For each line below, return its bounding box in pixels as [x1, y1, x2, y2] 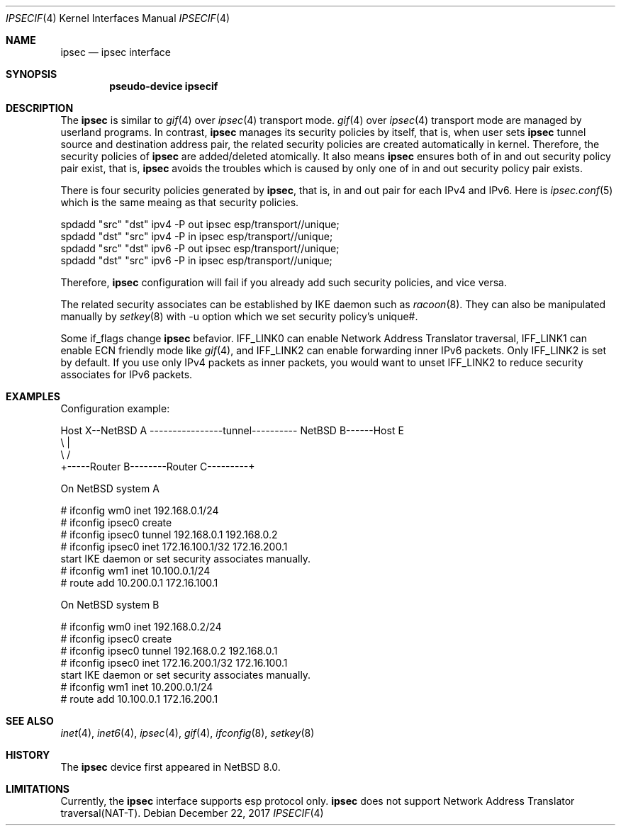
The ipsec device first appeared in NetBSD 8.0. [60, 761, 281, 773]
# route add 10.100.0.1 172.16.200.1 [60, 693, 218, 705]
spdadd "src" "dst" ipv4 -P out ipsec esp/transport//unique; [60, 218, 340, 230]
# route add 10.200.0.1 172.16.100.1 [60, 577, 218, 589]
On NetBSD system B [60, 599, 160, 611]
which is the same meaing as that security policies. [60, 196, 299, 208]
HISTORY [6, 749, 50, 761]
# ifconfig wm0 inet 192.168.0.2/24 [60, 621, 222, 633]
